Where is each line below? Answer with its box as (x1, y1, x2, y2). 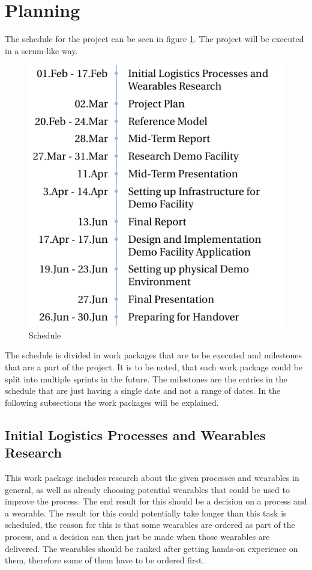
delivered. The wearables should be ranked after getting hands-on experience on (5, 542, 298, 554)
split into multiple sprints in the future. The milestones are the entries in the (5, 372, 287, 385)
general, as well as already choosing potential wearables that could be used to (5, 483, 290, 495)
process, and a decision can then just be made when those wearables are (5, 530, 270, 542)
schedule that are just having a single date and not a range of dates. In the (5, 384, 281, 397)
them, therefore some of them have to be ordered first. (5, 554, 205, 566)
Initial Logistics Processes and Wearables (5, 425, 266, 444)
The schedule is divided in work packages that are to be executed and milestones (5, 349, 302, 361)
